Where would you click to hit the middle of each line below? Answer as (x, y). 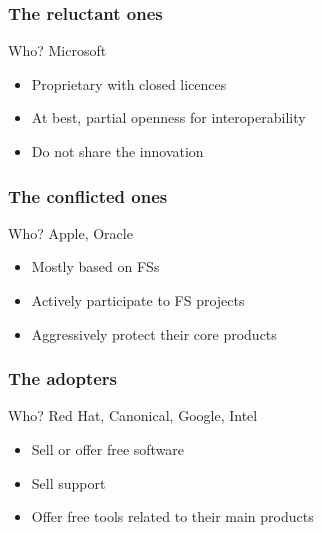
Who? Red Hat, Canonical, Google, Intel (133, 415)
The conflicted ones (88, 195)
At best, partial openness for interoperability (168, 117)
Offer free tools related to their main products (172, 516)
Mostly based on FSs (95, 266)
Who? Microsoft (57, 50)
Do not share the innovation (117, 151)
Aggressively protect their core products (154, 333)
